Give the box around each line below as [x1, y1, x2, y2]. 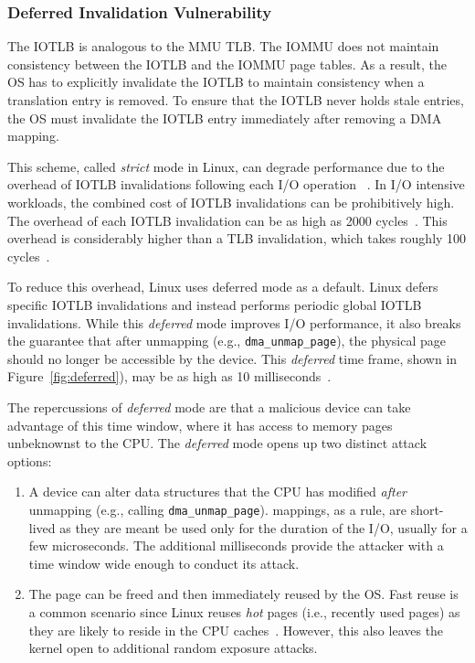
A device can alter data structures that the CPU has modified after [28, 482, 406, 501]
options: [7, 451, 52, 470]
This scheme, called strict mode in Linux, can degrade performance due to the [7, 156, 445, 176]
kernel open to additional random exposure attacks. [28, 638, 318, 658]
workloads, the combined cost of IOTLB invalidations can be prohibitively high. [7, 192, 455, 211]
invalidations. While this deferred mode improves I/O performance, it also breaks [7, 313, 461, 332]
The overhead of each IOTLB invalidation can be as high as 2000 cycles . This [7, 210, 448, 230]
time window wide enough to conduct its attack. [28, 553, 300, 572]
